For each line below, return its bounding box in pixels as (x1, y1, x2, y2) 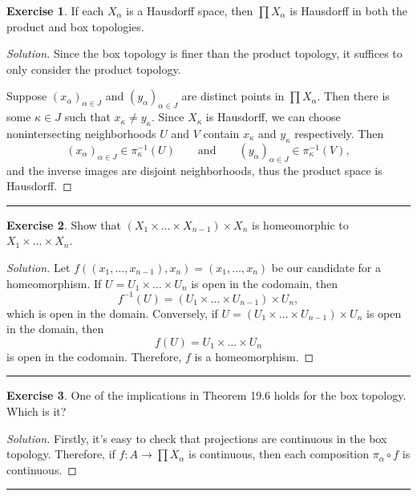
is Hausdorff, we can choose (205, 108, 341, 125)
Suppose (6, 87, 47, 104)
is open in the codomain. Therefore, (6, 348, 182, 364)
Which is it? (6, 403, 67, 419)
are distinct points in (181, 87, 285, 104)
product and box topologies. (6, 18, 144, 35)
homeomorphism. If (6, 274, 102, 291)
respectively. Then (294, 124, 384, 141)
